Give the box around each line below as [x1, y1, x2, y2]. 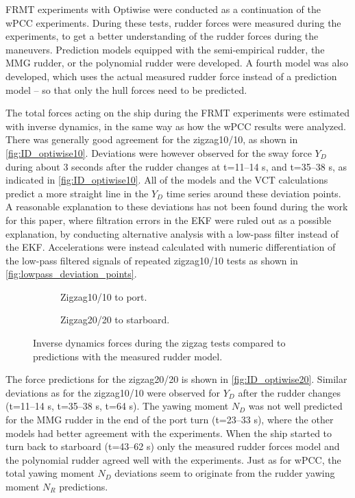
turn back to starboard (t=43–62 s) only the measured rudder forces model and [5, 439, 340, 453]
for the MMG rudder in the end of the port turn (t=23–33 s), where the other [5, 412, 334, 427]
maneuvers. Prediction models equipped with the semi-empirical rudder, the [5, 42, 325, 56]
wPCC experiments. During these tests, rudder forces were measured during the [5, 15, 341, 29]
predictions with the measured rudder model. [33, 349, 223, 363]
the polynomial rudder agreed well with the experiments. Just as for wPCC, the [5, 452, 341, 466]
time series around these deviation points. [166, 186, 341, 200]
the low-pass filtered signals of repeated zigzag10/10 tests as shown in [5, 253, 298, 267]
